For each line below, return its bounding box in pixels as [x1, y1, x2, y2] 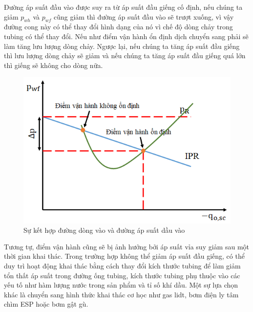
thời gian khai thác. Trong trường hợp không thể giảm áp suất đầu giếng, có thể [4, 251, 245, 261]
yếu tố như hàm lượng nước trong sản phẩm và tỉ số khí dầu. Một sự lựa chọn [4, 280, 238, 290]
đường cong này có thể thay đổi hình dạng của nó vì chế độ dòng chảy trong [4, 22, 233, 32]
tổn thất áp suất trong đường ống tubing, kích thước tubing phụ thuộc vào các [4, 270, 240, 280]
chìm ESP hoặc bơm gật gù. [4, 299, 88, 309]
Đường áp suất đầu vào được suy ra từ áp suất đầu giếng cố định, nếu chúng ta [4, 2, 243, 12]
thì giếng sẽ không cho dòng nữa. [4, 60, 103, 70]
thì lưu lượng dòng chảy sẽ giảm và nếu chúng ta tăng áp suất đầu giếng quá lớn [4, 50, 246, 61]
